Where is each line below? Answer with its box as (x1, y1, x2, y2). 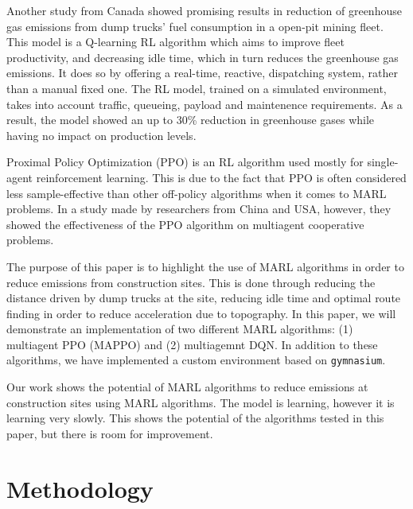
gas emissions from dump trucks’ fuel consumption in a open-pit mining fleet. (6, 17, 384, 34)
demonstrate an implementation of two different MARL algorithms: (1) (6, 321, 353, 337)
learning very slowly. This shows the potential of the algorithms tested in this (6, 410, 384, 426)
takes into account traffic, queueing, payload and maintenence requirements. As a (6, 95, 403, 112)
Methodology (6, 472, 154, 504)
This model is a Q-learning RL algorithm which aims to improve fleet (6, 33, 345, 50)
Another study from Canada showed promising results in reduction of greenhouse (6, 2, 402, 18)
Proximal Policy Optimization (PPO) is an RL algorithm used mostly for (6, 153, 364, 170)
